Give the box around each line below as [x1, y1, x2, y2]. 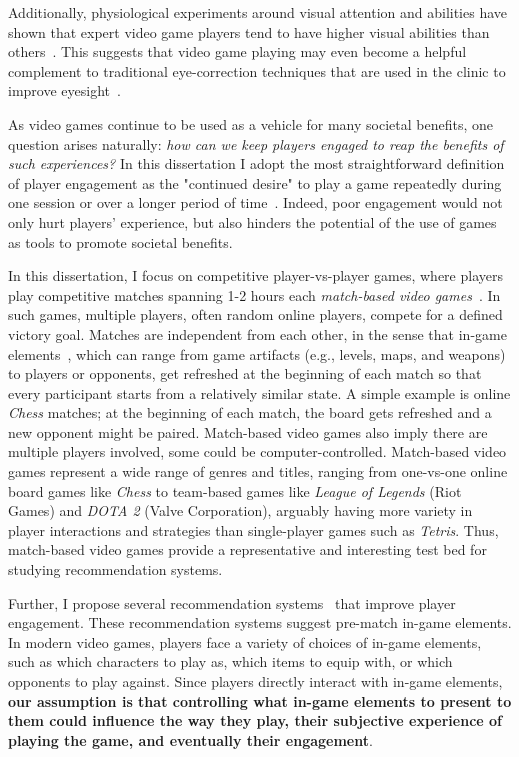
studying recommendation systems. [8, 559, 223, 580]
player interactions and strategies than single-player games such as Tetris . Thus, [8, 519, 499, 540]
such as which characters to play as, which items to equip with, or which [8, 651, 453, 672]
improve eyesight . [8, 80, 121, 101]
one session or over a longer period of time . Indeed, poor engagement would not [8, 192, 503, 213]
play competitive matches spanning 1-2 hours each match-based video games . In [8, 284, 501, 305]
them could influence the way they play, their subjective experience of [8, 710, 503, 731]
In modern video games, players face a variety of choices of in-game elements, [8, 631, 482, 652]
